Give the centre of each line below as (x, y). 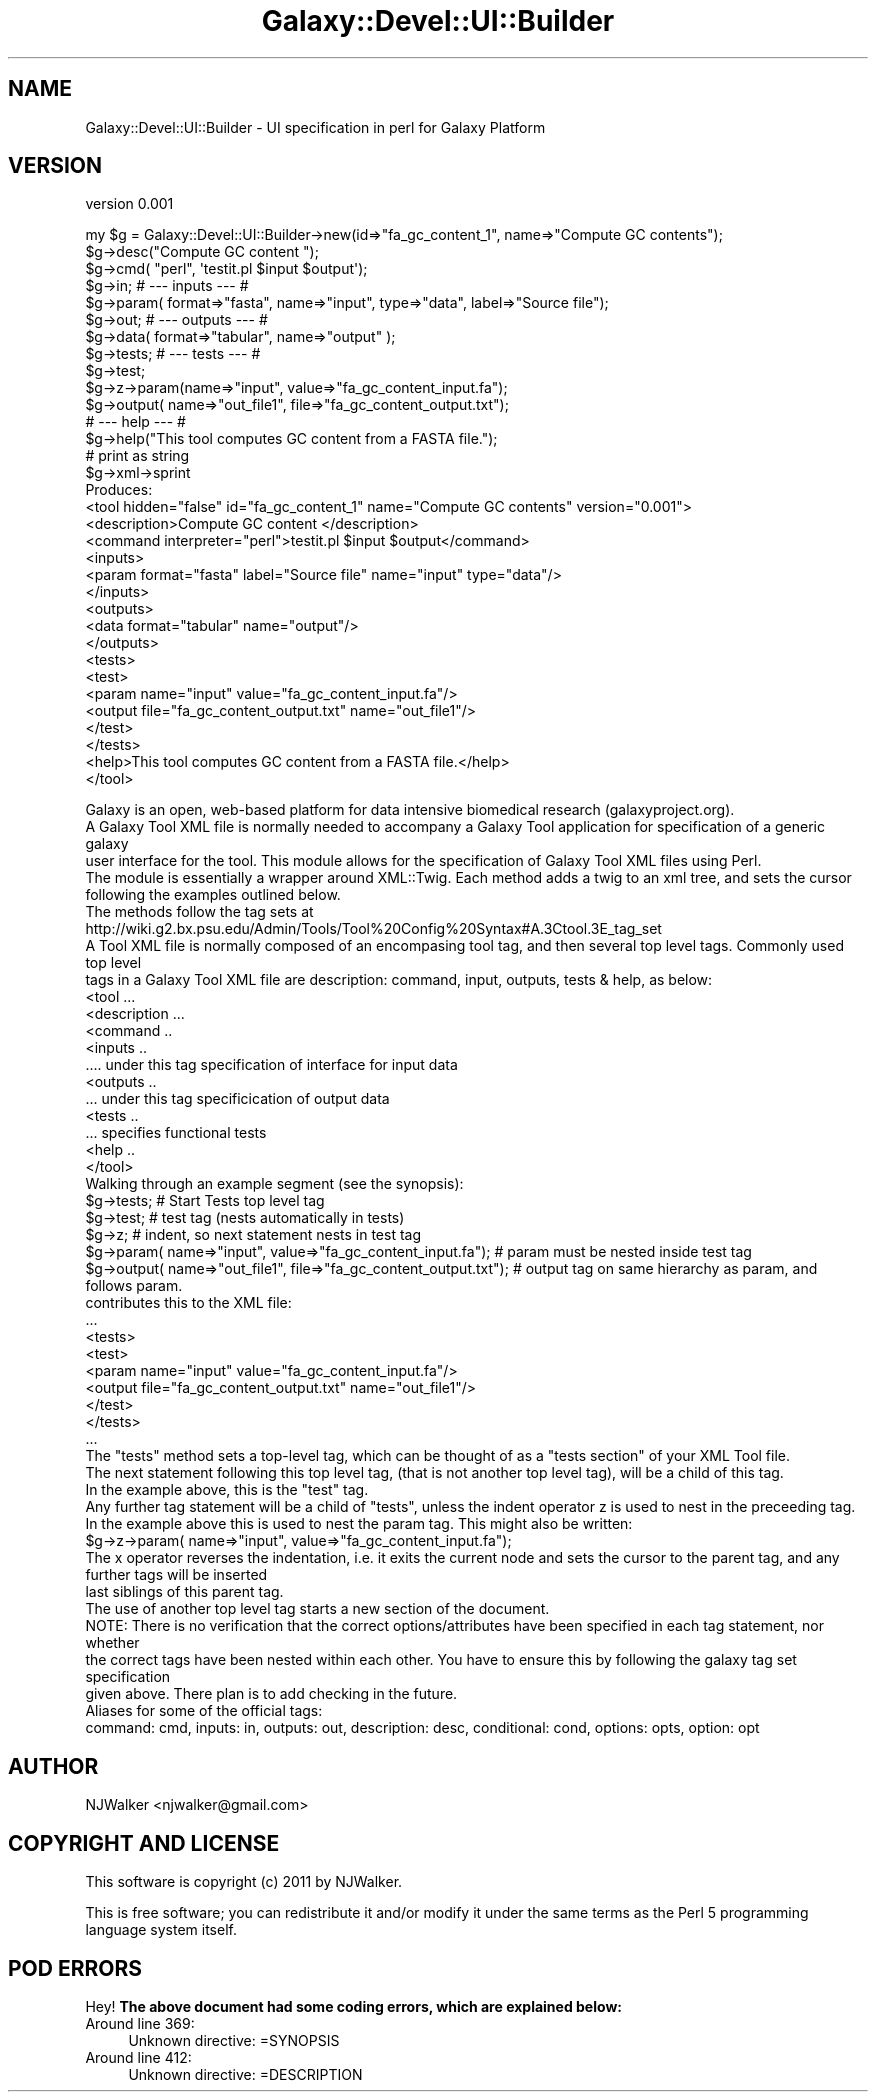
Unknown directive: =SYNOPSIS (234, 2040)
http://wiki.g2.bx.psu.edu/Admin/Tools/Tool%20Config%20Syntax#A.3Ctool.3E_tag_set (373, 929)
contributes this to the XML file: (188, 1303)
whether (112, 1643)
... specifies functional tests (176, 1133)
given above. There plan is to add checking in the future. (271, 1694)
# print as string (137, 456)
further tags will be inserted (176, 1575)
